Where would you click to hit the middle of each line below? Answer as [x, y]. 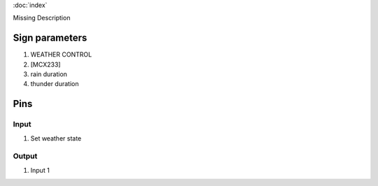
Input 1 [40, 170]
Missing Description [42, 18]
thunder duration [55, 84]
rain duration [49, 74]
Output [25, 156]
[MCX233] [45, 64]
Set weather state [56, 138]
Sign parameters [50, 38]
